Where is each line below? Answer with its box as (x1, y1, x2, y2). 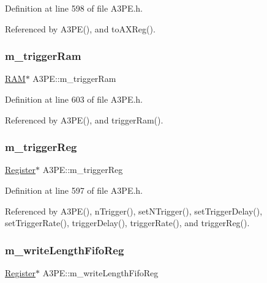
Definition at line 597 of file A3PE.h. (5, 184, 143, 196)
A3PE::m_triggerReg (42, 163, 123, 176)
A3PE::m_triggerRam (32, 72, 116, 85)
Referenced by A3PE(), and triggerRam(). (5, 113, 164, 126)
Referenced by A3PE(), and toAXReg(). (5, 22, 156, 35)
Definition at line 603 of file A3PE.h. (5, 93, 143, 105)
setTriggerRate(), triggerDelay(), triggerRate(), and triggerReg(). (5, 216, 250, 229)
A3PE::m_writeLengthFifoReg (42, 266, 159, 279)
